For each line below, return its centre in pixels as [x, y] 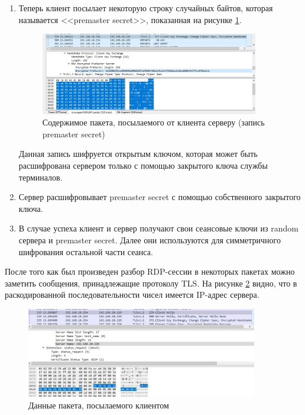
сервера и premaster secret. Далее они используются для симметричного [150, 239]
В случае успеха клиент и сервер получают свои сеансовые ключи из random [158, 228]
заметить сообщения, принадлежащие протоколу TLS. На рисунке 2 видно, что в [151, 283]
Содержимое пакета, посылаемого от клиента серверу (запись [153, 122]
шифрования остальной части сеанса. [86, 251]
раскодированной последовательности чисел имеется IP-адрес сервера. [132, 295]
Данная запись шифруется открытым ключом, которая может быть [138, 154]
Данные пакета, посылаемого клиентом [99, 405]
